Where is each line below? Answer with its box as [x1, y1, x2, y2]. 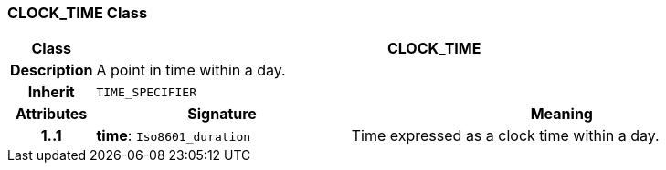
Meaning [530, 105, 593, 124]
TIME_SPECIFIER [96, 85, 197, 99]
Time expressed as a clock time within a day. [351, 126, 660, 145]
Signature [187, 105, 257, 124]
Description [10, 61, 93, 80]
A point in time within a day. [96, 61, 286, 80]
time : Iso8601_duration [96, 126, 251, 145]
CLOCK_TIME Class [7, 4, 148, 22]
